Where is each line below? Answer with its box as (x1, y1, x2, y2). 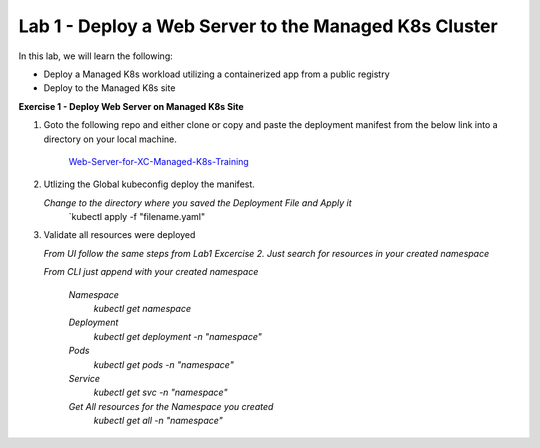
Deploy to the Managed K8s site (43, 82, 176, 94)
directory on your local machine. (43, 133, 177, 145)
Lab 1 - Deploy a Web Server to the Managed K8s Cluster (18, 15, 499, 37)
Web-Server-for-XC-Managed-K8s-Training (68, 155, 249, 167)
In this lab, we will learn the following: (18, 50, 174, 62)
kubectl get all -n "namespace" (93, 415, 224, 427)
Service (68, 372, 100, 384)
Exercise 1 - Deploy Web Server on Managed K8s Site (18, 100, 244, 112)
